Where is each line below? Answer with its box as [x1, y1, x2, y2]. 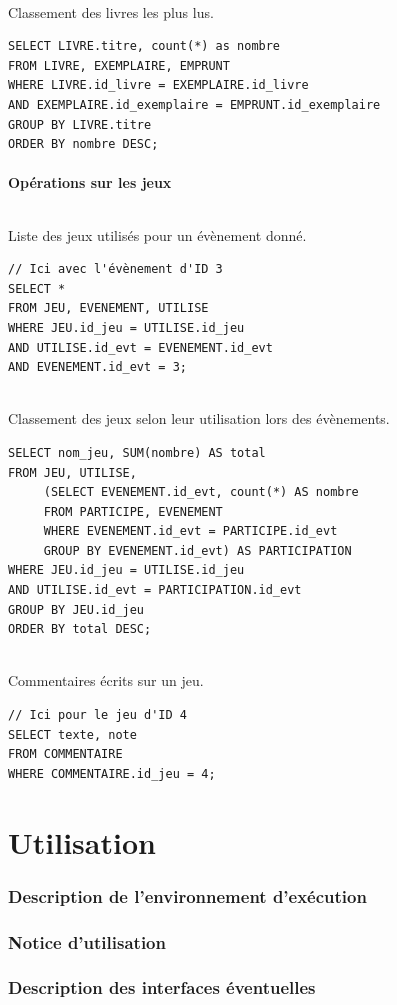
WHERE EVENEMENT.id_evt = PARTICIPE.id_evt [43, 524, 338, 539]
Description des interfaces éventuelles [8, 975, 316, 1000]
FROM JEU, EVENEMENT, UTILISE [8, 301, 209, 316]
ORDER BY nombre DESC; [8, 137, 159, 152]
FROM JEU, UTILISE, [8, 465, 137, 480]
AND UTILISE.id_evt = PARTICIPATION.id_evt [8, 583, 302, 598]
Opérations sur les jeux [8, 172, 172, 193]
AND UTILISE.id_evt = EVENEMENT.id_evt [8, 340, 273, 355]
